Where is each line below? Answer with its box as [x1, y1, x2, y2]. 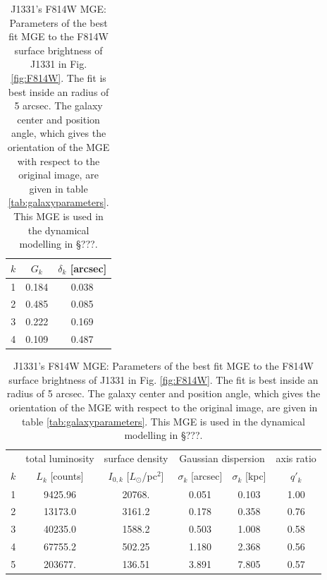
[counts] [50, 469, 84, 483]
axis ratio [276, 450, 316, 465]
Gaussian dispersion [179, 450, 265, 465]
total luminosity [25, 450, 94, 465]
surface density [104, 450, 168, 465]
